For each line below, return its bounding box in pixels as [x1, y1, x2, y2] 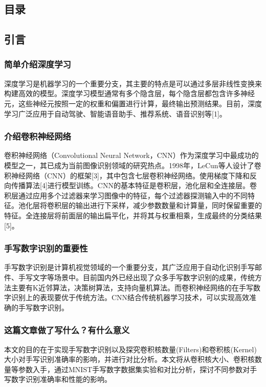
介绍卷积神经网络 [4, 130, 71, 143]
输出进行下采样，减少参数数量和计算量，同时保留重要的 [75, 200, 262, 211]
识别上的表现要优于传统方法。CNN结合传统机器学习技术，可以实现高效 [11, 292, 250, 303]
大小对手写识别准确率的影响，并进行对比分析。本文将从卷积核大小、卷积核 [4, 354, 255, 365]
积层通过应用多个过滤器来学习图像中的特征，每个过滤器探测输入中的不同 [4, 190, 248, 200]
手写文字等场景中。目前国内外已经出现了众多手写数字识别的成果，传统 [18, 271, 255, 282]
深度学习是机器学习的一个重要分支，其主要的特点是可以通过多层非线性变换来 [4, 78, 262, 88]
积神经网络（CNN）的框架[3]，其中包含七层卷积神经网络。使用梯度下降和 [4, 170, 250, 180]
